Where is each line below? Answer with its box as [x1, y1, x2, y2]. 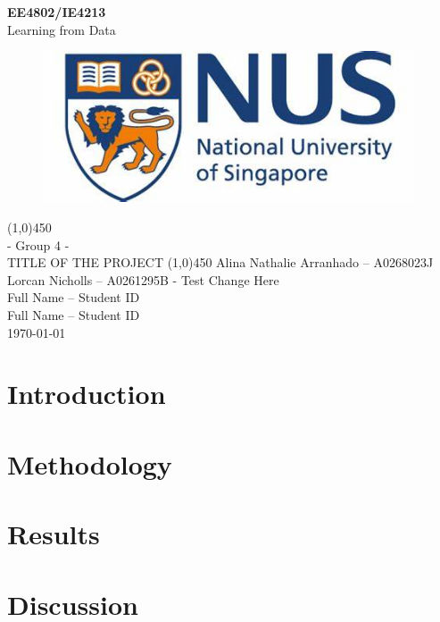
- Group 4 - [7, 235, 70, 254]
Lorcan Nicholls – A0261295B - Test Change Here [7, 270, 279, 289]
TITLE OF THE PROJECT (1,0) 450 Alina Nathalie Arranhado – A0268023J [7, 253, 434, 272]
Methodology [7, 445, 172, 482]
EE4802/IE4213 [7, 3, 106, 21]
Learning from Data [7, 20, 116, 38]
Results [7, 516, 100, 552]
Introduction [7, 375, 166, 412]
